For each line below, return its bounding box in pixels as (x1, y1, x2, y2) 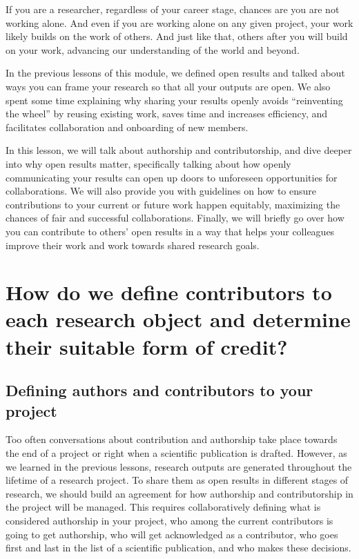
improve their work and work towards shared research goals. (6, 237, 260, 252)
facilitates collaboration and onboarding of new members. (6, 119, 249, 134)
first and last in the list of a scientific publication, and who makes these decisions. (6, 540, 351, 555)
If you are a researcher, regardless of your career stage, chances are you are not (6, 2, 340, 16)
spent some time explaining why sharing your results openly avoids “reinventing (6, 92, 343, 107)
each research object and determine (6, 305, 351, 333)
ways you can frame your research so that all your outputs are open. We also (6, 79, 331, 93)
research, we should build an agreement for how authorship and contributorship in (6, 486, 353, 500)
